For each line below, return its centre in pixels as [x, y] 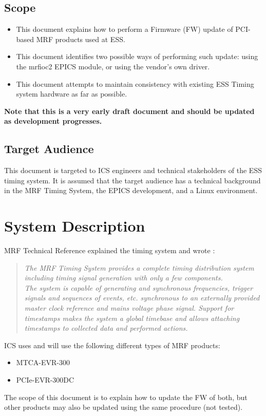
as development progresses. [53, 121]
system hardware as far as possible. [72, 94]
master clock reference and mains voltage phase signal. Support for [129, 308]
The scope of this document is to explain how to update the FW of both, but [126, 397]
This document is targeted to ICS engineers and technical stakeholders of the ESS [133, 170]
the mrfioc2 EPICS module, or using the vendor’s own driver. [113, 66]
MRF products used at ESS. [81, 39]
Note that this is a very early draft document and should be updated [129, 111]
